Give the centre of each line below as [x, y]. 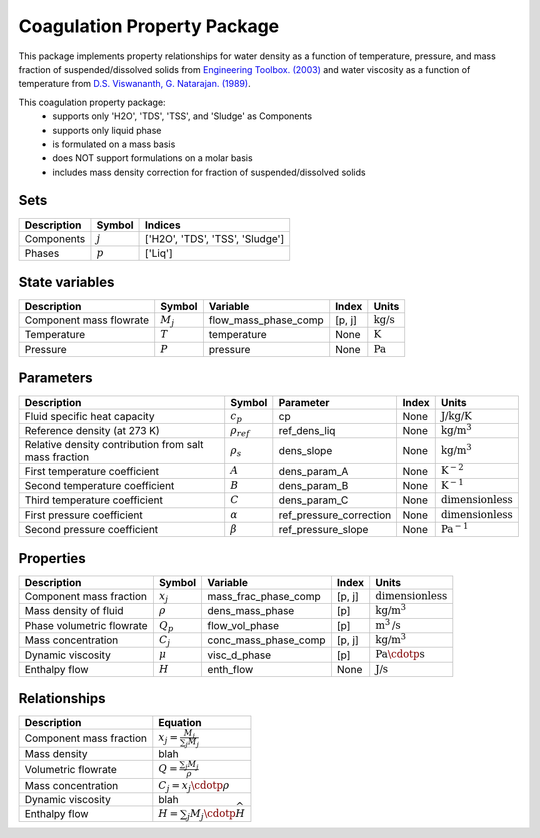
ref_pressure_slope [323, 530]
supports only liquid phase [107, 130]
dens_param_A [313, 471]
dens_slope [305, 451]
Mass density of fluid [74, 611]
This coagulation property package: [92, 102]
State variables [66, 281]
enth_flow [230, 669]
